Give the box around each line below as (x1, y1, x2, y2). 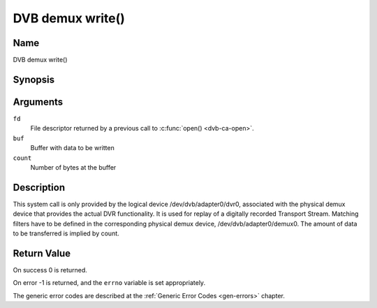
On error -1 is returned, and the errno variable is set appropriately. (13, 279, 206, 287)
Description (13, 182, 66, 193)
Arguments (13, 96, 64, 108)
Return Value (13, 247, 71, 259)
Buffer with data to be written (30, 144, 114, 152)
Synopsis (13, 73, 55, 85)
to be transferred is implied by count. (13, 229, 120, 237)
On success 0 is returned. (13, 265, 87, 274)
